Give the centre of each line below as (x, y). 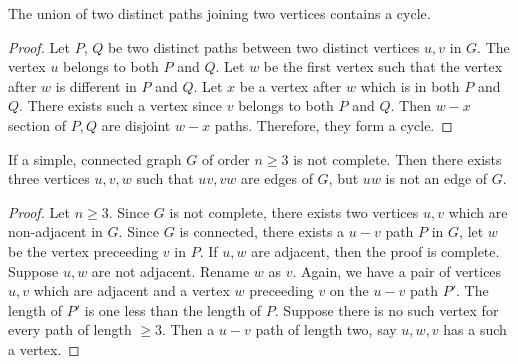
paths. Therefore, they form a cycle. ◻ (333, 124)
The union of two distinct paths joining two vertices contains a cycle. (219, 13)
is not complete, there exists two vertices (294, 211)
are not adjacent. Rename (170, 270)
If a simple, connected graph (95, 158)
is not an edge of (436, 178)
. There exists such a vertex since (121, 105)
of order (225, 158)
